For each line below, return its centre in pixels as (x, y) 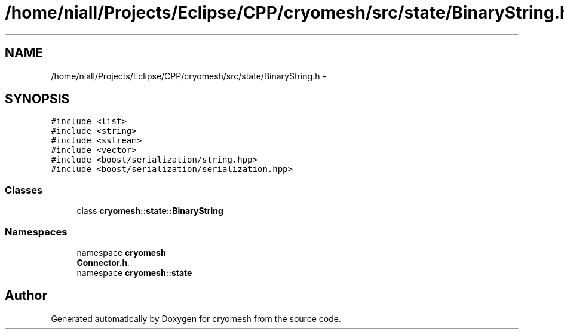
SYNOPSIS (37, 99)
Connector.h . (103, 262)
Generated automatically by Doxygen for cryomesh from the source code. (196, 318)
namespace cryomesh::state (134, 272)
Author (26, 296)
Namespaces (36, 232)
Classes (24, 190)
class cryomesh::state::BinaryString (150, 211)
